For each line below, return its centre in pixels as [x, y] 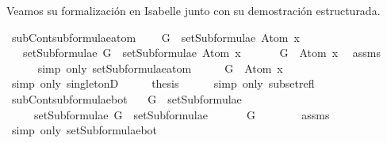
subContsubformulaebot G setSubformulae [126, 98]
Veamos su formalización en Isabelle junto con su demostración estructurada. [193, 10]
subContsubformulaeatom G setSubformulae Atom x [155, 37]
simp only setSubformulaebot [84, 130]
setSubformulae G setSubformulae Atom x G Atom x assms [201, 53]
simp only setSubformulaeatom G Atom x [160, 68]
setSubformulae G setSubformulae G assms [182, 114]
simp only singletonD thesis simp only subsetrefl [163, 83]
